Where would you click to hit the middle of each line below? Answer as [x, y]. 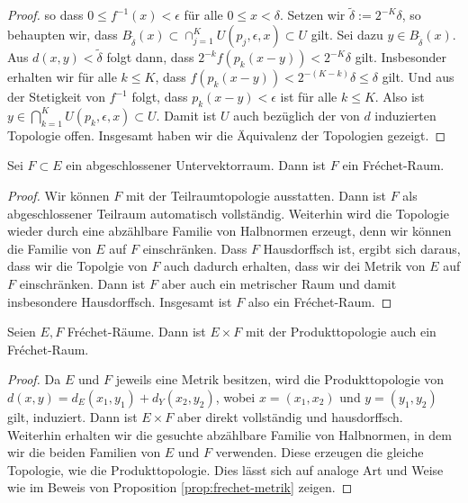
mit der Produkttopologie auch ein [341, 332]
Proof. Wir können [58, 196]
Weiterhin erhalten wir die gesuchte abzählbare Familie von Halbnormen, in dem [229, 434]
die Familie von [49, 248]
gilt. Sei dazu [347, 34]
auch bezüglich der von [297, 115]
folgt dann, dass [150, 57]
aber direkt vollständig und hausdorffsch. [290, 416]
